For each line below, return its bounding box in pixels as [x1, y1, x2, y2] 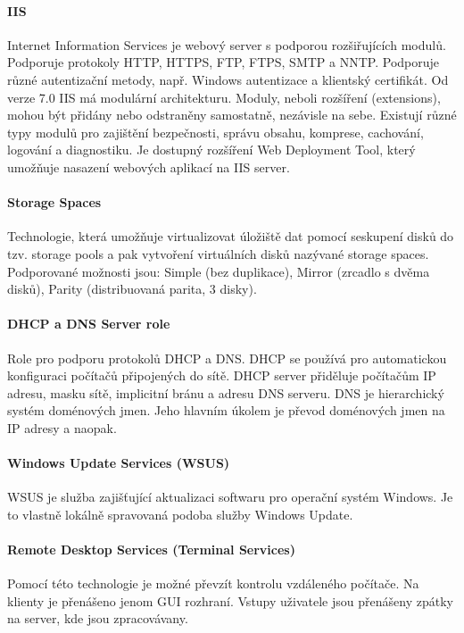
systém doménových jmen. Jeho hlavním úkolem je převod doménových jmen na [7, 401, 445, 420]
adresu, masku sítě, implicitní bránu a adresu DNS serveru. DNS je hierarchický [7, 383, 444, 402]
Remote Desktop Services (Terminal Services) [7, 540, 295, 559]
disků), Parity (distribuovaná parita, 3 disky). [7, 279, 257, 298]
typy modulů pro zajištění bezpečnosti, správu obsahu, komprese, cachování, [7, 122, 424, 141]
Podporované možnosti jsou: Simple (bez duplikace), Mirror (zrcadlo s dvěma [7, 262, 430, 280]
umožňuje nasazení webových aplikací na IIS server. [7, 157, 290, 176]
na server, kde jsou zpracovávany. [7, 609, 188, 628]
